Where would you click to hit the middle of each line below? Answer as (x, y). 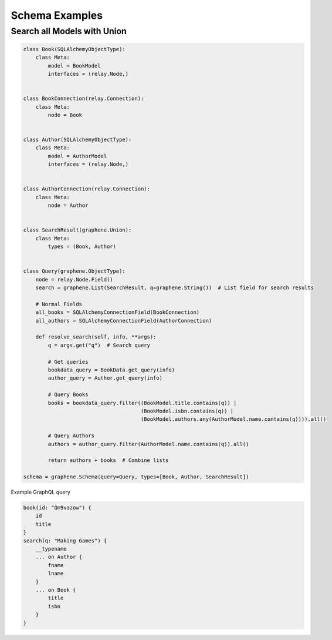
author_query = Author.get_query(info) (105, 378)
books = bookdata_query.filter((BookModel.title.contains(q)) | (142, 403)
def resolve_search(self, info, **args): (96, 337)
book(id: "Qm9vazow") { (57, 508)
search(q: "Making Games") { (65, 540)
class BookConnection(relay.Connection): (84, 99)
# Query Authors (71, 436)
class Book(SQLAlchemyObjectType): (74, 49)
